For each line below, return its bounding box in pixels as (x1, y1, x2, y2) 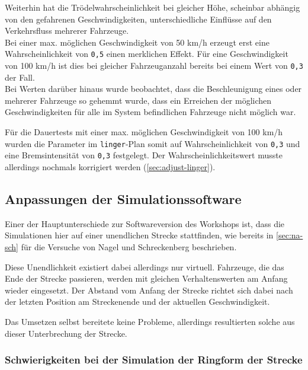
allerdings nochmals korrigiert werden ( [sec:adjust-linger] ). (5, 160, 216, 173)
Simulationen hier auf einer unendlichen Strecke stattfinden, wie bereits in (5, 229, 274, 241)
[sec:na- (276, 229, 303, 241)
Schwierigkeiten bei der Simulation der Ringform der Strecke (5, 352, 303, 367)
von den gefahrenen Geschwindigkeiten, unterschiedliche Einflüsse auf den (5, 12, 272, 25)
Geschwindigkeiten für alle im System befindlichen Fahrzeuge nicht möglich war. (5, 106, 296, 118)
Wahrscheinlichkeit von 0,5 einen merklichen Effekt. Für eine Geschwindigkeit (5, 47, 288, 60)
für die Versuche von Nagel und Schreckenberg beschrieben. (21, 240, 237, 253)
